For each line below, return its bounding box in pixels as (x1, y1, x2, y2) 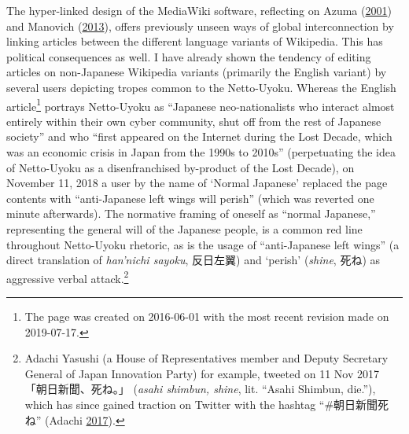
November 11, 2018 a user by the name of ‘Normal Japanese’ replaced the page (6, 175, 388, 191)
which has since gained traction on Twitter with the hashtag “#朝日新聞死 (24, 395, 389, 412)
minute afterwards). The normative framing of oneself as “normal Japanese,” (6, 205, 376, 222)
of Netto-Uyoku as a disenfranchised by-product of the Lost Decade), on (6, 159, 355, 175)
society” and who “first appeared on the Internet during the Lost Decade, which (6, 128, 392, 145)
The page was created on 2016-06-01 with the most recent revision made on (24, 308, 389, 324)
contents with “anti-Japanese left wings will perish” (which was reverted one (6, 189, 374, 206)
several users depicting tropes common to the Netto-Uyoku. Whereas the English (6, 79, 396, 95)
